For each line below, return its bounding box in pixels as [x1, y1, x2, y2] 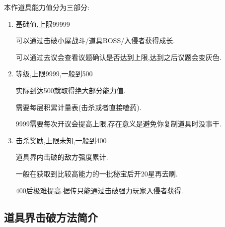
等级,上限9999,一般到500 [15, 68, 93, 79]
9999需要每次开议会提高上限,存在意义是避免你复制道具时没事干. [15, 118, 222, 129]
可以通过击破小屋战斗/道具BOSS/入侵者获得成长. [15, 35, 175, 46]
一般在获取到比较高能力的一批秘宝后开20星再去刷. [15, 168, 178, 178]
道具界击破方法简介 [4, 209, 98, 225]
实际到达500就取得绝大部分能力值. [15, 85, 126, 95]
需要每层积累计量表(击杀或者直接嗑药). [15, 102, 142, 112]
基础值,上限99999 [15, 18, 70, 29]
